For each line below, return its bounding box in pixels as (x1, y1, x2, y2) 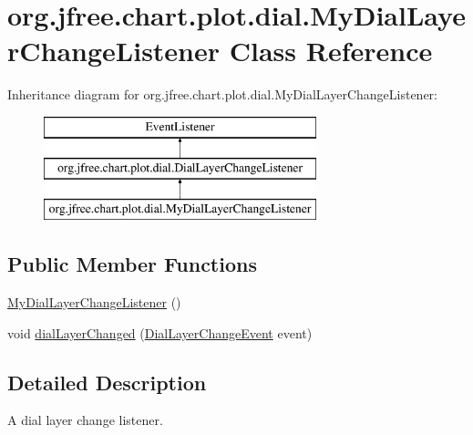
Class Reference (229, 32, 433, 69)
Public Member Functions (7, 250, 257, 278)
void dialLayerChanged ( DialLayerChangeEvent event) (7, 323, 313, 342)
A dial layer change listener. (7, 410, 163, 430)
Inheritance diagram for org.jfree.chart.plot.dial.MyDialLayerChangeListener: (7, 85, 437, 104)
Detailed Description (7, 368, 207, 396)
